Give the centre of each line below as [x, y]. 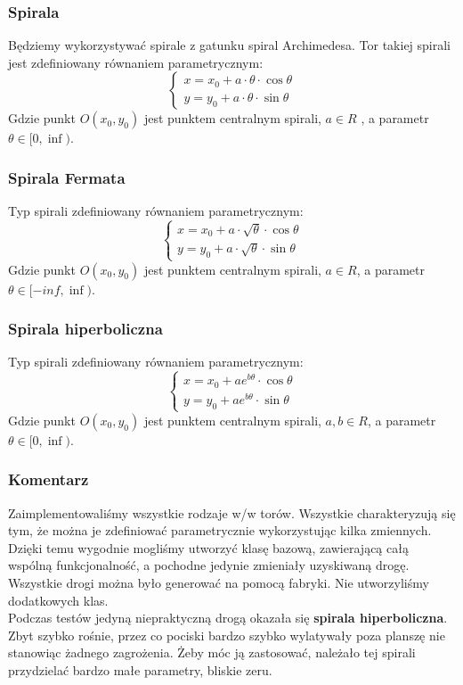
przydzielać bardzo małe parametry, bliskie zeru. [140, 670]
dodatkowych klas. [58, 600]
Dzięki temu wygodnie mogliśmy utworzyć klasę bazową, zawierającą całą [208, 547]
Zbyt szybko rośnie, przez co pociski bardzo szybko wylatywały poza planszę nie [227, 635]
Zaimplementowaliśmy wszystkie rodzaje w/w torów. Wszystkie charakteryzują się [232, 512]
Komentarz [49, 479]
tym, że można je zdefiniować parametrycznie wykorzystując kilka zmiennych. [220, 530]
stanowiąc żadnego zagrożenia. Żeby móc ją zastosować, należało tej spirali [212, 652]
